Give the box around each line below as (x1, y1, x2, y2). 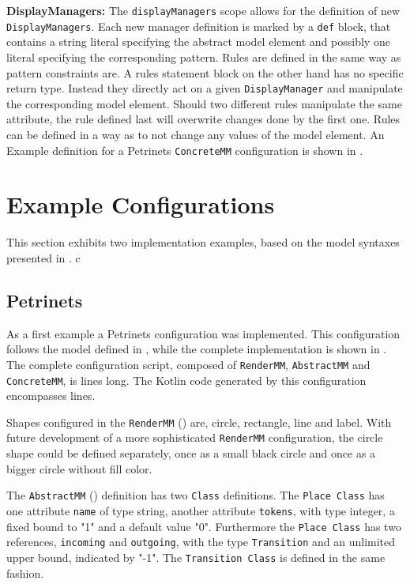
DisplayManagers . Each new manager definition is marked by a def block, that (6, 17, 391, 34)
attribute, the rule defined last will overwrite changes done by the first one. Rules (6, 111, 401, 127)
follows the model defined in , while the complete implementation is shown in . (6, 341, 387, 357)
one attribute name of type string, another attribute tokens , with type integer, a (6, 502, 395, 518)
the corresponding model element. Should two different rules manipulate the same (6, 95, 402, 111)
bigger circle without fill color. (6, 460, 152, 477)
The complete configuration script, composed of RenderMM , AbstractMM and (6, 356, 371, 372)
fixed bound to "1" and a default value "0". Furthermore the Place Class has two (6, 518, 401, 534)
